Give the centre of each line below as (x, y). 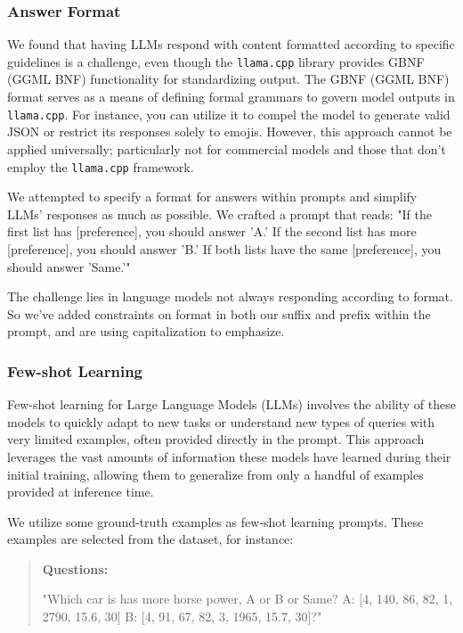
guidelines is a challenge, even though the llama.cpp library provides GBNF (216, 61)
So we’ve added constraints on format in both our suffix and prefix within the (219, 313)
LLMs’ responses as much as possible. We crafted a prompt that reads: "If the (219, 214)
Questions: (75, 568)
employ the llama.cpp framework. (101, 166)
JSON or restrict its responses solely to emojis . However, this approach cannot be (230, 132)
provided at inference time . (81, 492)
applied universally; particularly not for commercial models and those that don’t (227, 148)
